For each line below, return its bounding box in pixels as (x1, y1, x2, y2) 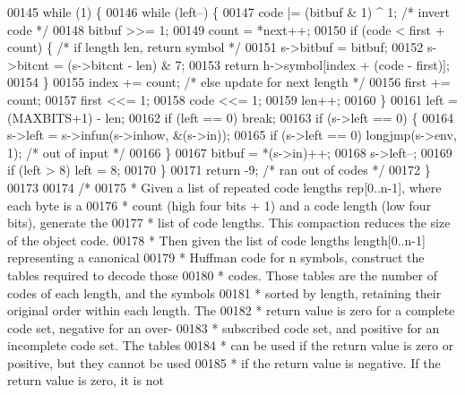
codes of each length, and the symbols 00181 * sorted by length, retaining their (7, 283, 442, 302)
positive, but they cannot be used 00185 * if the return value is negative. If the (7, 353, 441, 372)
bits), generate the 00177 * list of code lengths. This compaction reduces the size (7, 213, 451, 232)
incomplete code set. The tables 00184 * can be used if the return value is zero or (7, 336, 454, 355)
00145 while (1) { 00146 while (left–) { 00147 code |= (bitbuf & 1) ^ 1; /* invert (7, 3, 450, 21)
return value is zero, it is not (7, 371, 164, 390)
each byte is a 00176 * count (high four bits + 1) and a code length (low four (7, 195, 432, 214)
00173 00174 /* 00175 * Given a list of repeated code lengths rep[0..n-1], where (7, 177, 442, 196)
